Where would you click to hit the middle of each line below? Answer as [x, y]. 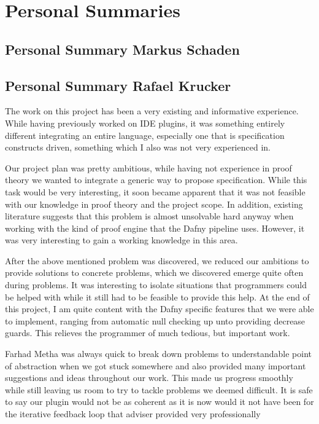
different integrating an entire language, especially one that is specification [145, 135]
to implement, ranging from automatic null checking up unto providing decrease [155, 320]
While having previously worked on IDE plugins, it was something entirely [145, 123]
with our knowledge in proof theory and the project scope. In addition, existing [154, 204]
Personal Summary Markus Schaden [122, 49]
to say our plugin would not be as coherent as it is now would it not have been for [159, 402]
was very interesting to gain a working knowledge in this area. [121, 240]
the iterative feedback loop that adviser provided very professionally [133, 414]
